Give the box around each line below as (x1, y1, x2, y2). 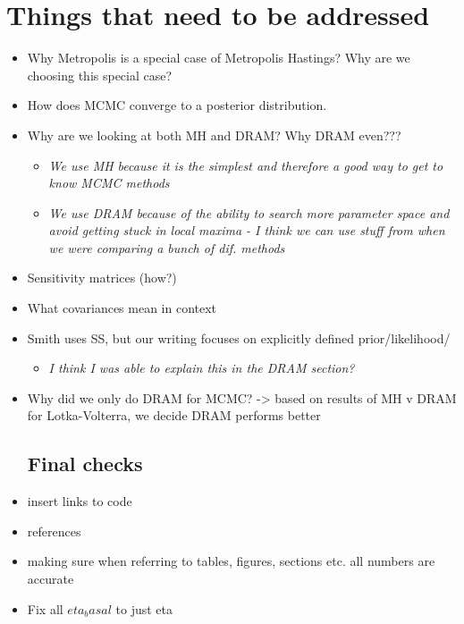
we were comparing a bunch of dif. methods (48, 238, 285, 257)
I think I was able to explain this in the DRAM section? (48, 358, 355, 377)
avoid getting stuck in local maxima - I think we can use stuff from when (48, 221, 445, 240)
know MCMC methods (48, 173, 170, 192)
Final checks (27, 450, 143, 477)
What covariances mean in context (27, 299, 217, 317)
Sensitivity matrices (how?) (27, 268, 177, 287)
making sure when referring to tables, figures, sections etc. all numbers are (27, 552, 435, 570)
